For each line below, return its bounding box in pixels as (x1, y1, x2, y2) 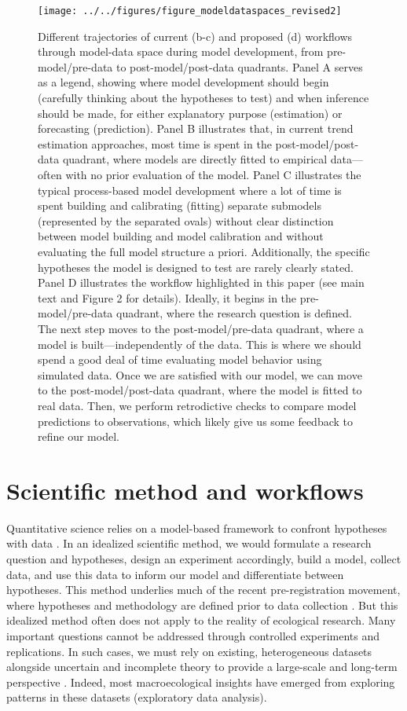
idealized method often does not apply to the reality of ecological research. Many (6, 612, 396, 629)
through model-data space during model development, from (38, 43, 324, 60)
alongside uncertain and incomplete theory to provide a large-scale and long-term (6, 658, 398, 675)
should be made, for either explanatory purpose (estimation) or (38, 104, 343, 121)
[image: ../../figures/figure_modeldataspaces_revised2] (38, 5, 342, 16)
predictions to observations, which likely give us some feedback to (38, 412, 353, 429)
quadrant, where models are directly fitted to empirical (62, 151, 328, 167)
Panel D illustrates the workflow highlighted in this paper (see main (38, 274, 365, 291)
